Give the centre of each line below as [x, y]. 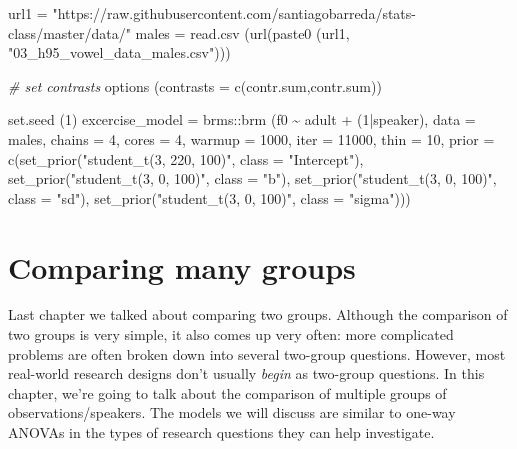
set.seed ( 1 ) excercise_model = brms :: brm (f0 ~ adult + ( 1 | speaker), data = [242, 119]
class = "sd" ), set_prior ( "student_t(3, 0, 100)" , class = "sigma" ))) [209, 197]
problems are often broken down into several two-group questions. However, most [257, 353]
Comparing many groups [182, 266]
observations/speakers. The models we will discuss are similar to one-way [232, 412]
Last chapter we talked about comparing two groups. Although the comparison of [258, 314]
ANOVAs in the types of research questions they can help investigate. [221, 432]
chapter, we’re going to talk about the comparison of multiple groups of [227, 392]
